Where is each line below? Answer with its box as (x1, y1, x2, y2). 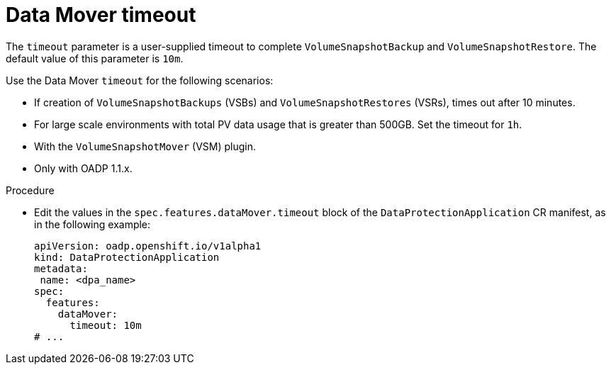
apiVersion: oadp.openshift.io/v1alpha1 (34, 240, 262, 252)
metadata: (34, 262, 88, 274)
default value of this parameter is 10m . (6, 52, 184, 65)
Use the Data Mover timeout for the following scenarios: (6, 74, 274, 86)
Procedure (6, 184, 55, 196)
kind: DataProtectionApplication (34, 251, 220, 263)
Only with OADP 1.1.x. (34, 162, 133, 174)
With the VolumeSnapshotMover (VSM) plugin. (34, 140, 257, 152)
